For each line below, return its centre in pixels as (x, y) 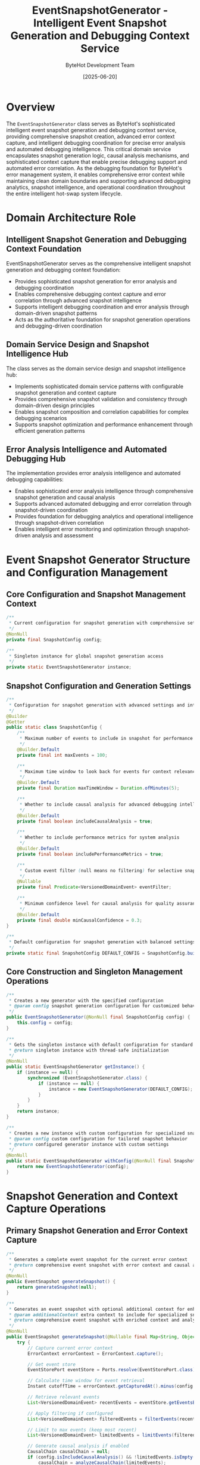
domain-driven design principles (55, 405)
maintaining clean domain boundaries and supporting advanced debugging (99, 181)
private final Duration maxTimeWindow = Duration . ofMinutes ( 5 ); (98, 788)
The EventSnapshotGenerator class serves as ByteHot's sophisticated (91, 124)
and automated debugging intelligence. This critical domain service (89, 149)
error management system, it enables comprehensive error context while (96, 175)
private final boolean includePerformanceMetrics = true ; (90, 854)
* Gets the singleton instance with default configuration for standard (101, 1045)
